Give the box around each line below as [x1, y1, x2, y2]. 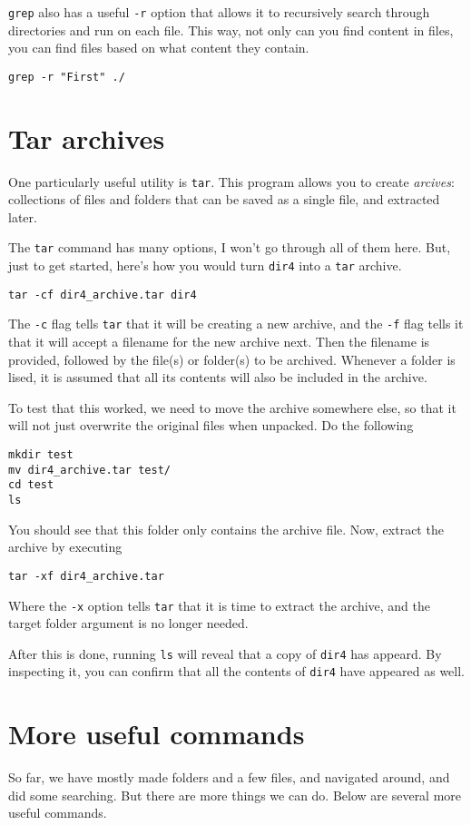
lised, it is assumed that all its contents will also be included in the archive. [8, 368, 427, 387]
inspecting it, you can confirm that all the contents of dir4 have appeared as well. [8, 662, 465, 681]
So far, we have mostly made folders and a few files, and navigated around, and [8, 768, 450, 787]
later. [8, 207, 37, 226]
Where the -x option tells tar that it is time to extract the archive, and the [8, 595, 431, 614]
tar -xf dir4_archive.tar [8, 569, 164, 583]
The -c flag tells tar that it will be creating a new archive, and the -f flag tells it [8, 314, 464, 333]
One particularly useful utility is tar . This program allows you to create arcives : [8, 172, 455, 191]
